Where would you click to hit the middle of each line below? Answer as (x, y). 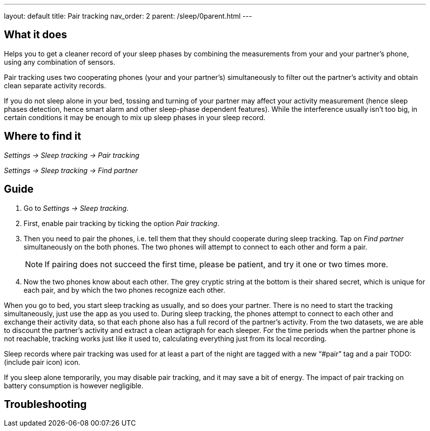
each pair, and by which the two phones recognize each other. (124, 290)
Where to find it (43, 136)
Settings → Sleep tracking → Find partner (71, 170)
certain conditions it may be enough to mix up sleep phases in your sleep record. (135, 117)
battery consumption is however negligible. (74, 385)
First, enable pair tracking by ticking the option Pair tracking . (121, 223)
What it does (36, 35)
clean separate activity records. (55, 85)
